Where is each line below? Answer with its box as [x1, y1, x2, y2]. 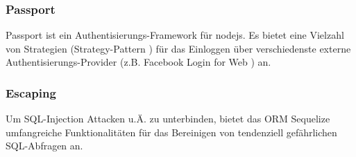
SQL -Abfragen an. [6, 138, 83, 153]
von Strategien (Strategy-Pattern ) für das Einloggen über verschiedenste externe [6, 41, 351, 55]
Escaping [6, 84, 56, 101]
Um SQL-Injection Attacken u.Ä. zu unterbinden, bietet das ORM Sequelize [6, 111, 330, 126]
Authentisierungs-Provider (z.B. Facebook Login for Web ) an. [6, 55, 271, 69]
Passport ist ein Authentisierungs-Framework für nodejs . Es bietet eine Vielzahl [6, 28, 344, 42]
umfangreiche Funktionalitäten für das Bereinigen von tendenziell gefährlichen [6, 124, 337, 139]
